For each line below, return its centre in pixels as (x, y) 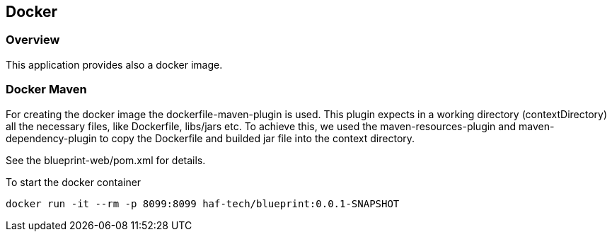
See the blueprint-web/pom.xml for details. (106, 160)
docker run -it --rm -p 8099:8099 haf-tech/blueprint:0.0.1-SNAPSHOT (203, 203)
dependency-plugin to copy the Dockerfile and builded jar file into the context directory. (210, 138)
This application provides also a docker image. (114, 64)
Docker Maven (46, 89)
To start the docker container (74, 182)
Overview (33, 40)
